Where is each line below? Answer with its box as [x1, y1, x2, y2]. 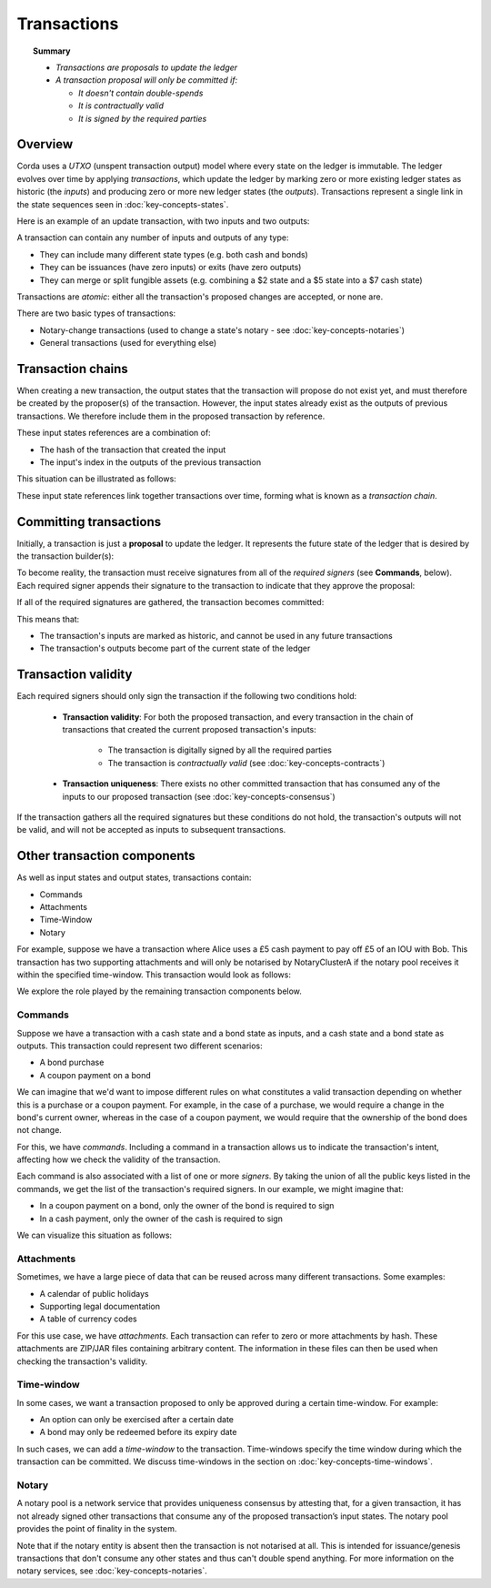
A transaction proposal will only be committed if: [55, 75, 238, 86]
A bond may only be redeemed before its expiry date [39, 1427, 237, 1438]
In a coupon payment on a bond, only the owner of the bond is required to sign [39, 1200, 335, 1211]
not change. [16, 1125, 63, 1136]
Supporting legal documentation [39, 1300, 161, 1311]
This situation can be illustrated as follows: [16, 473, 176, 484]
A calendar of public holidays [39, 1288, 149, 1299]
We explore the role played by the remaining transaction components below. [16, 986, 302, 996]
